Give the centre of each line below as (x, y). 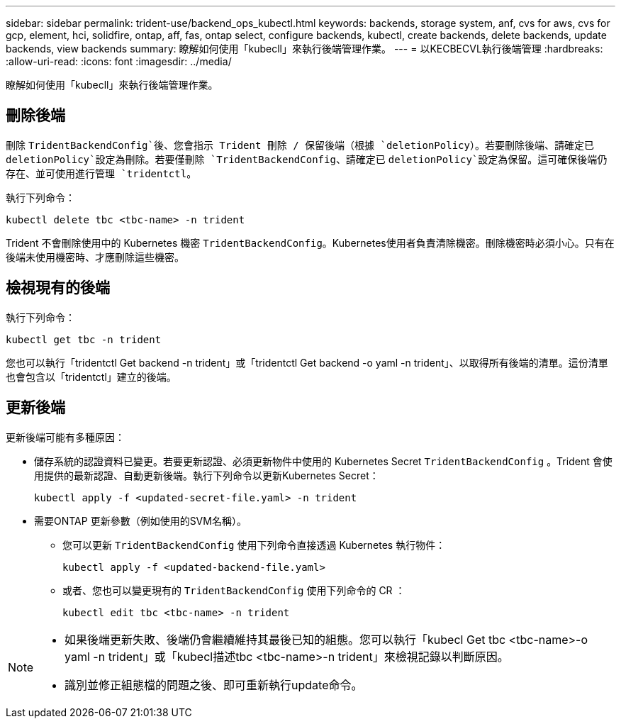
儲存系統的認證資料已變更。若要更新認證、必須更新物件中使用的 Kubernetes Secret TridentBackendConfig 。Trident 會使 (323, 461)
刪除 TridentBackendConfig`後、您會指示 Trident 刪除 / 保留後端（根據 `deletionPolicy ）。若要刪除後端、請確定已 (300, 145)
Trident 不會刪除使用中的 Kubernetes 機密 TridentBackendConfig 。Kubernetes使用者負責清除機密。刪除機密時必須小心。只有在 (310, 243)
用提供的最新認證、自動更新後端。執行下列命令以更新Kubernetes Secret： (207, 475)
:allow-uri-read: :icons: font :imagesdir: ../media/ (119, 61)
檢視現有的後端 (58, 288)
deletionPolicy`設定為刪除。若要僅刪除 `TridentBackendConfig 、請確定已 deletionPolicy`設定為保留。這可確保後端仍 (307, 159)
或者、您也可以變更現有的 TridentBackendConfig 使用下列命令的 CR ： (234, 590)
